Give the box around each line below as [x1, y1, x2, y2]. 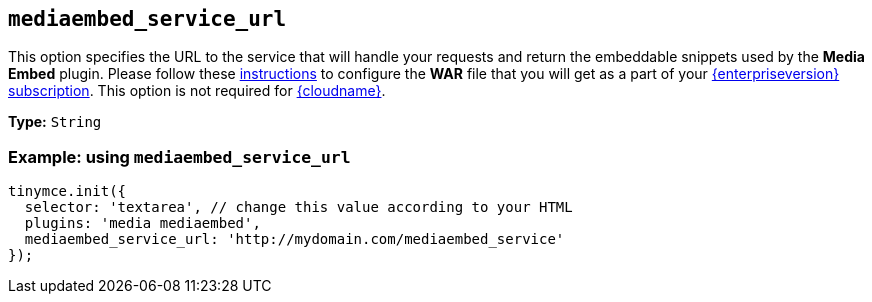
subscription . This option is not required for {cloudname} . [8, 82, 386, 100]
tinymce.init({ [8, 183, 127, 200]
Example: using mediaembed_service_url [8, 146, 351, 167]
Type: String [8, 113, 102, 131]
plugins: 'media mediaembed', [24, 215, 261, 232]
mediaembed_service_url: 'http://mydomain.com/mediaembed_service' [24, 231, 565, 248]
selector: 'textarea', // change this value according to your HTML [24, 199, 573, 216]
